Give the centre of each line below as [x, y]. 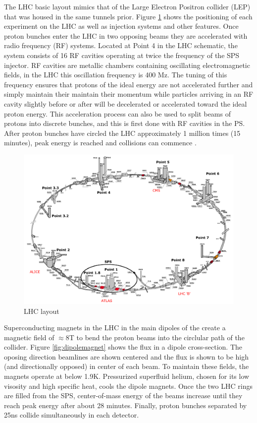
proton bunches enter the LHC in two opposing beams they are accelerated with [126, 35]
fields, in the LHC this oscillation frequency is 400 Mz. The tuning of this [116, 75]
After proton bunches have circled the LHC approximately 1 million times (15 [122, 133]
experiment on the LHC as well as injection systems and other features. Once [121, 26]
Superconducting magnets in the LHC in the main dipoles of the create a [115, 328]
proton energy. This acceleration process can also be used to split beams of [117, 113]
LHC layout [42, 311]
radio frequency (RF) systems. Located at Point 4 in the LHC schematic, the [121, 45]
